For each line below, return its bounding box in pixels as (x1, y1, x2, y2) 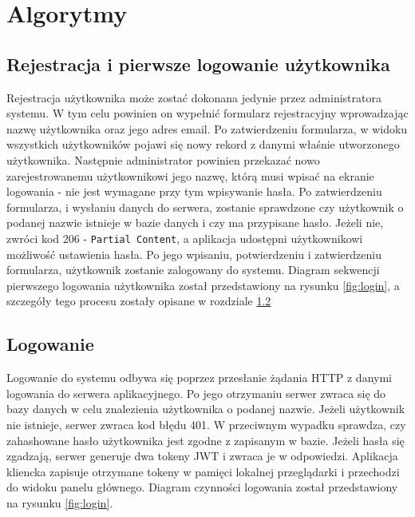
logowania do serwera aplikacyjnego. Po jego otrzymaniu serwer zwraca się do (6, 384, 386, 401)
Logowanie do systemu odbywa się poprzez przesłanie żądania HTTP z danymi (6, 369, 392, 386)
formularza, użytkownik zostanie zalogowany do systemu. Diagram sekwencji (6, 261, 380, 278)
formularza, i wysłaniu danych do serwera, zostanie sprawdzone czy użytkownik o (6, 198, 404, 215)
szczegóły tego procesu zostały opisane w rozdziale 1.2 (6, 292, 271, 309)
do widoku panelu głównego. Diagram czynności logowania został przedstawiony (6, 479, 398, 495)
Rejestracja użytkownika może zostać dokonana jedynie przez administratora (6, 89, 381, 105)
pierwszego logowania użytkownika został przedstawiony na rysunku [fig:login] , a (6, 276, 400, 293)
